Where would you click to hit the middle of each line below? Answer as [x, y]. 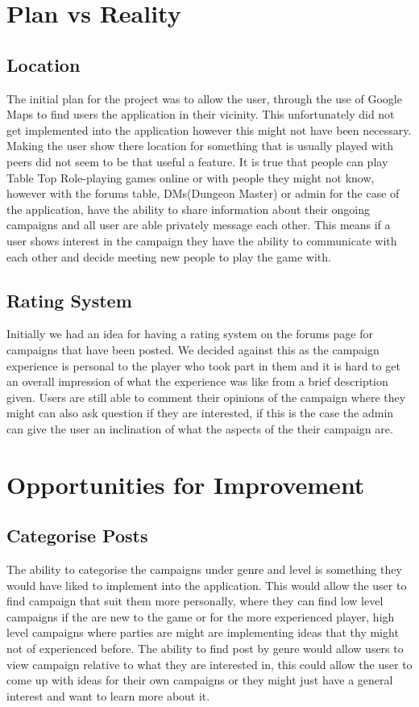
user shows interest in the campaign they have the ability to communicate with [202, 240]
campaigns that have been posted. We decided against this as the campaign [193, 349]
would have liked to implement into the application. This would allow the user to [207, 585]
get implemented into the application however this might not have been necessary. [209, 130]
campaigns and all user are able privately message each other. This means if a [199, 225]
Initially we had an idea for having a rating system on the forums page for [190, 334]
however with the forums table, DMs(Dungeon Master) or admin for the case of [203, 193]
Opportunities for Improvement [186, 484]
